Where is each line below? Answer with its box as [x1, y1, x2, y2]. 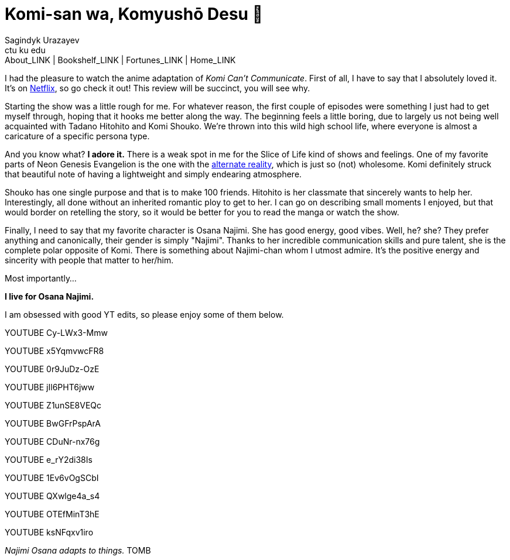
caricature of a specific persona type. [5, 130, 150, 141]
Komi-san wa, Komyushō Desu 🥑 [5, 4, 263, 24]
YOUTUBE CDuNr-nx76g [5, 436, 100, 446]
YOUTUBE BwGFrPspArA [5, 418, 101, 428]
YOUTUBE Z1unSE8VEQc [5, 400, 102, 410]
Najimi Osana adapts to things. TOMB [5, 545, 151, 555]
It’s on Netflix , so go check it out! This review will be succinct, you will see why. [5, 83, 310, 93]
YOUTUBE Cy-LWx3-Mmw [5, 327, 108, 338]
